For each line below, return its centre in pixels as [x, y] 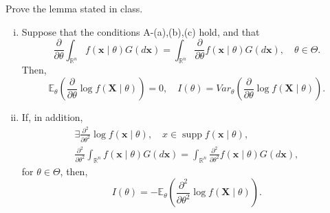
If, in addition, [52, 117]
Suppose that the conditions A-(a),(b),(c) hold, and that [141, 31]
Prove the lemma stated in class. [74, 8]
